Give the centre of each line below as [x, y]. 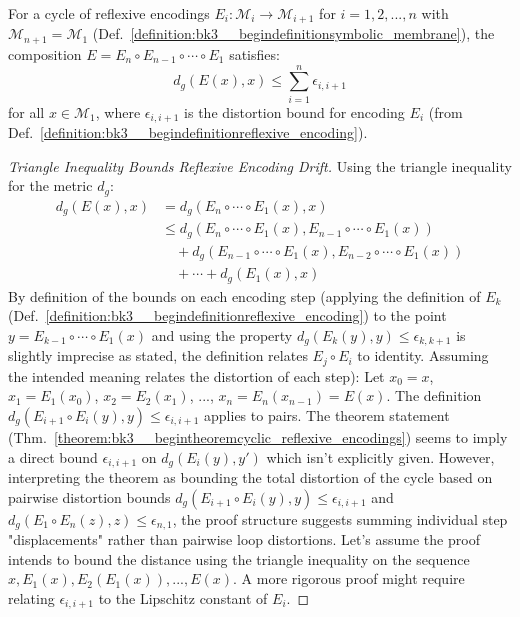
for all [26, 111]
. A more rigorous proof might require [349, 578]
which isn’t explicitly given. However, [380, 456]
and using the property [222, 334]
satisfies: [254, 53]
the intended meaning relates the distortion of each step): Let [196, 375]
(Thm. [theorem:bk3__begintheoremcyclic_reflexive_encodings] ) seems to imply [258, 436]
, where [118, 111]
